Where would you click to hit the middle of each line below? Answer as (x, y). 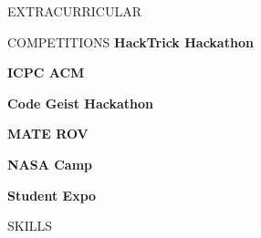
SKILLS (30, 226)
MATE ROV (48, 134)
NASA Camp (50, 164)
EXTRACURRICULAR (74, 11)
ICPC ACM (46, 72)
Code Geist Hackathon (80, 103)
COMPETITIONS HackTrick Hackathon (130, 41)
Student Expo (52, 195)
